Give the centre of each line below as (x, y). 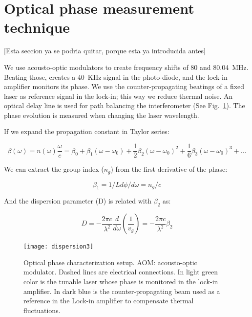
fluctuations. (42, 310)
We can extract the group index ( (54, 169)
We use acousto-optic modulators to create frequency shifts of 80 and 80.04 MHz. (126, 67)
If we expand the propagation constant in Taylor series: (87, 131)
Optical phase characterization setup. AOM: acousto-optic (110, 262)
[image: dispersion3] (59, 247)
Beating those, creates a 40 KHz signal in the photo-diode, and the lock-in (116, 77)
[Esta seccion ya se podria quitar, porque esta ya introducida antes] (105, 51)
